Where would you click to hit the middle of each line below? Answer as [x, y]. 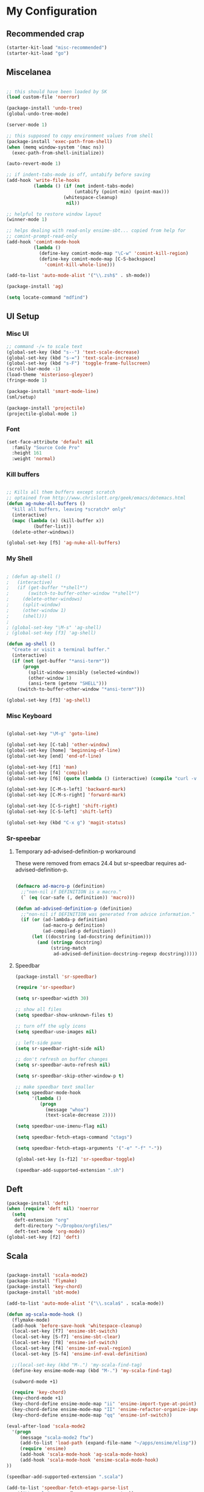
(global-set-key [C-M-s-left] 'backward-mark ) [66, 789]
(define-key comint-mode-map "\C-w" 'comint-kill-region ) [114, 253]
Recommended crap [46, 34]
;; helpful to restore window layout [54, 214]
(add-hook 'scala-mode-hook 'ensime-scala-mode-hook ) [89, 1460]
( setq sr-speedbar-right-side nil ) [60, 1048]
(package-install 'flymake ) [42, 1281]
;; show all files [38, 1009]
